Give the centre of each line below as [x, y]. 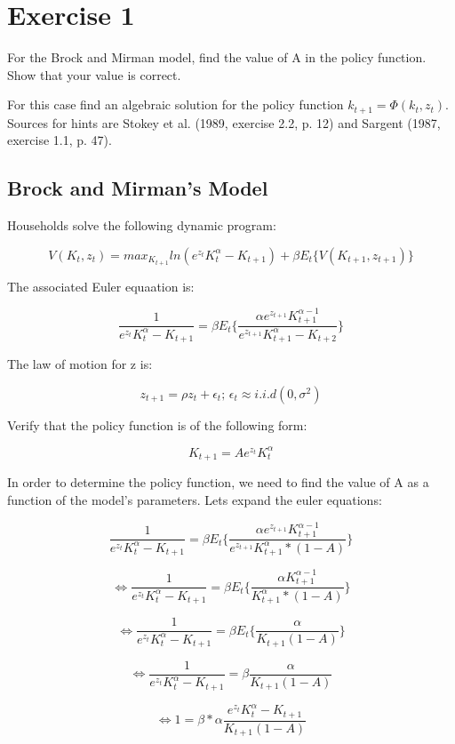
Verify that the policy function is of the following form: [157, 424]
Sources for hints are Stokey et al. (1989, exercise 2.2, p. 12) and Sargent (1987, [224, 122]
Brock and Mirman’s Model [138, 188]
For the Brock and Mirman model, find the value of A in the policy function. [217, 57]
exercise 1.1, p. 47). [60, 140]
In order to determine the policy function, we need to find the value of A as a [218, 482]
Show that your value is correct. [94, 74]
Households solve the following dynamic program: [142, 225]
